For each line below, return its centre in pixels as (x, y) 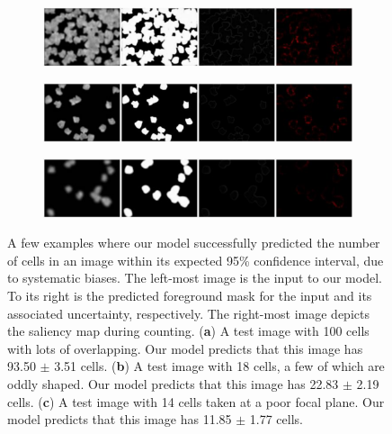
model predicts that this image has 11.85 (120, 419)
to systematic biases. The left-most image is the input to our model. (195, 278)
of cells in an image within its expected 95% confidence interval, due (196, 260)
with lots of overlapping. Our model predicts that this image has (185, 348)
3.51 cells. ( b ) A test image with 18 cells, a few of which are (219, 366)
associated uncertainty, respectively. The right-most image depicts (188, 313)
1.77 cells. (276, 419)
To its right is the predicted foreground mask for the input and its (190, 296)
